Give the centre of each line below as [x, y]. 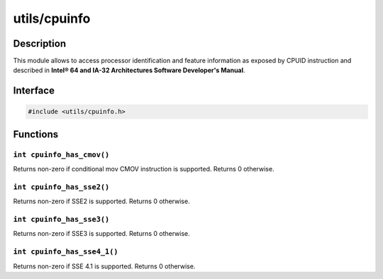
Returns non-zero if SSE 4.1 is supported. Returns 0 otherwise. [104, 266]
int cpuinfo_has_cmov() [61, 154]
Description [40, 44]
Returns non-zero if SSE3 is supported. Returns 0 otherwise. [102, 234]
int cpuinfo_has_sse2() [61, 187]
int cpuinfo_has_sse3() [61, 220]
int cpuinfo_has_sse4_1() [66, 252]
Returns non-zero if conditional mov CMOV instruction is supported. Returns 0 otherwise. [144, 169]
